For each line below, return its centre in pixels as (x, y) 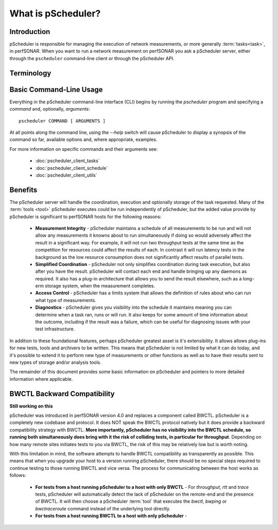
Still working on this (31, 406)
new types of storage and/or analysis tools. (55, 362)
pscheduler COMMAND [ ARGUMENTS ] (62, 121)
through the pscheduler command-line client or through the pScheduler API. (92, 58)
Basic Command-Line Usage (56, 89)
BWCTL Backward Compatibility (62, 394)
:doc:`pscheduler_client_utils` (66, 175)
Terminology (30, 73)
